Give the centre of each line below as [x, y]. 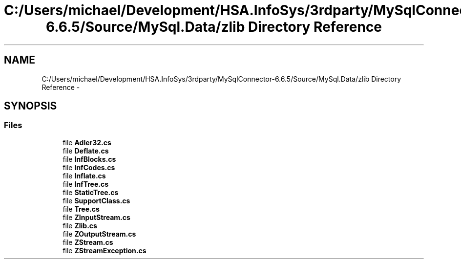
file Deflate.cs [86, 151]
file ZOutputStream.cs [99, 234]
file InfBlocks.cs [89, 159]
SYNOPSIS [31, 106]
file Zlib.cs [80, 225]
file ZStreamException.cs [105, 250]
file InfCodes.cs [89, 167]
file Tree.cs [81, 209]
